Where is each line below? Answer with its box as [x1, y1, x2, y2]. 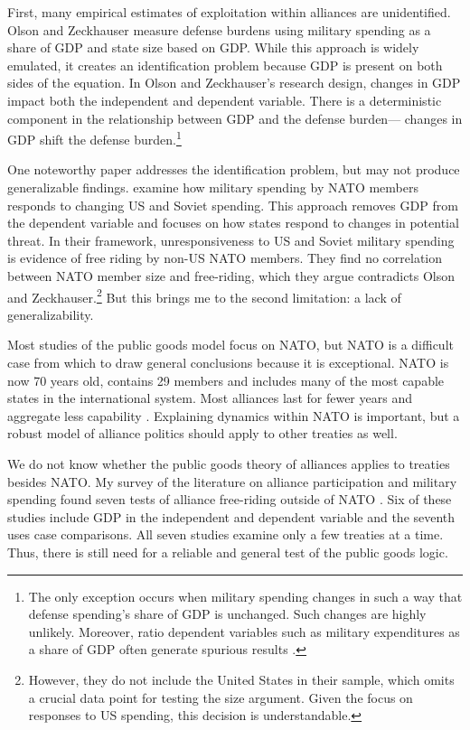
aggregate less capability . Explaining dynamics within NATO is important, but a [7, 406, 460, 425]
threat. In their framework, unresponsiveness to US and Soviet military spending [7, 230, 455, 249]
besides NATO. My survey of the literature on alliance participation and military [7, 472, 457, 491]
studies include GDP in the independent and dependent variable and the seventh [7, 507, 456, 526]
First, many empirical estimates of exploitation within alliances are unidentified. [7, 3, 451, 21]
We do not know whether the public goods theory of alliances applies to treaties [7, 454, 450, 473]
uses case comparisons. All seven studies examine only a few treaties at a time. [7, 525, 444, 544]
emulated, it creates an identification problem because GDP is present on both [7, 55, 443, 74]
